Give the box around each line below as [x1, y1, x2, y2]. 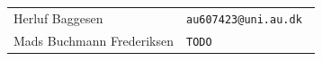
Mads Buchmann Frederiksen [13, 30, 174, 49]
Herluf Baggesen [13, 8, 103, 27]
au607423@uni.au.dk [185, 13, 302, 26]
